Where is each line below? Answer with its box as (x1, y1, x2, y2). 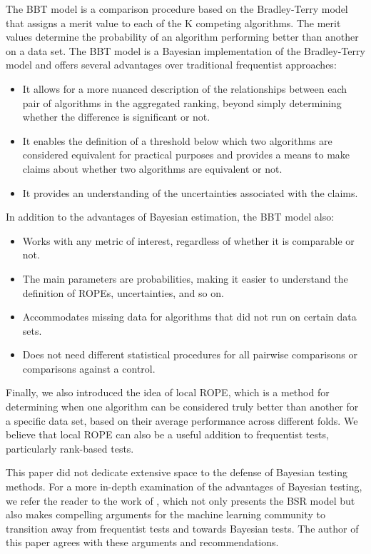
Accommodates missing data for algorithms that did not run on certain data (22, 309, 357, 324)
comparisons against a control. (22, 361, 156, 376)
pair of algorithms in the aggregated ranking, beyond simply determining (22, 95, 342, 110)
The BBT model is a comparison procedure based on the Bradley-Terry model (6, 1, 348, 16)
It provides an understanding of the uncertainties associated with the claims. (22, 185, 358, 200)
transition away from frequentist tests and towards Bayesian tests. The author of (6, 520, 359, 535)
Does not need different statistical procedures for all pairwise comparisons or (22, 347, 358, 362)
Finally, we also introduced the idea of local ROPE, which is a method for (6, 385, 330, 400)
